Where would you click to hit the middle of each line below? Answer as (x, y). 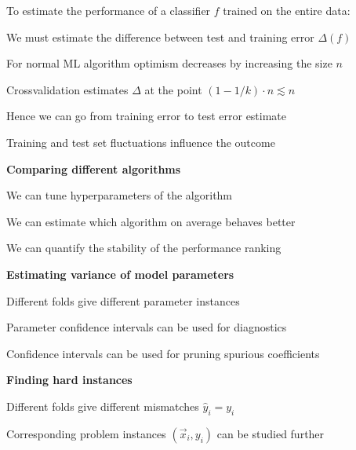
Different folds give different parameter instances (123, 300)
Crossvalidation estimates (67, 89)
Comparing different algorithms (94, 168)
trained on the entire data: (287, 10)
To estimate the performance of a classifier (109, 10)
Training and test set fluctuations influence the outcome (141, 142)
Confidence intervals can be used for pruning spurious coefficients (163, 353)
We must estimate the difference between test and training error (160, 37)
